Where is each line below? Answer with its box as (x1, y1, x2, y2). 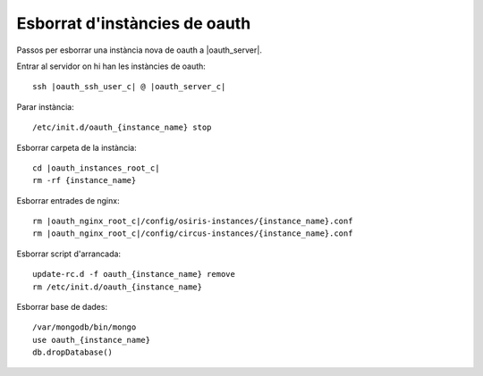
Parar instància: (16, 101, 75, 112)
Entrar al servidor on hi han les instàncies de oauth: (16, 61, 206, 71)
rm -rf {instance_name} (32, 175, 137, 186)
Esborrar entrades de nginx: (16, 195, 120, 205)
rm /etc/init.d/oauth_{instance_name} (32, 281, 203, 292)
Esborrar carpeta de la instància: (16, 142, 138, 153)
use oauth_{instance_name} (32, 335, 151, 345)
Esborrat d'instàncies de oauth (16, 13, 251, 33)
